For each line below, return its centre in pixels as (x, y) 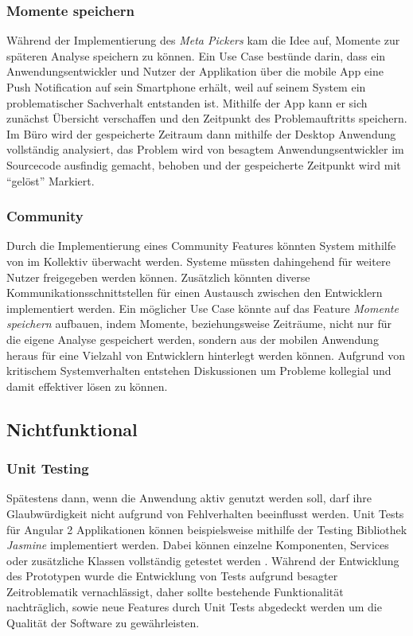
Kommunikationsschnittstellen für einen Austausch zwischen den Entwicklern (195, 293)
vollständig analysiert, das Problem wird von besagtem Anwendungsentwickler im (205, 149)
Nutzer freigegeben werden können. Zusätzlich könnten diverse (158, 277)
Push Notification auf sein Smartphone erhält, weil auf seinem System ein (186, 87)
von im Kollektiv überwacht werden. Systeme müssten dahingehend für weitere (199, 261)
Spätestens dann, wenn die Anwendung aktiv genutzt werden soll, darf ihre (189, 498)
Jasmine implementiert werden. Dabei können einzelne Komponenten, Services (198, 545)
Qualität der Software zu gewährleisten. (103, 623)
